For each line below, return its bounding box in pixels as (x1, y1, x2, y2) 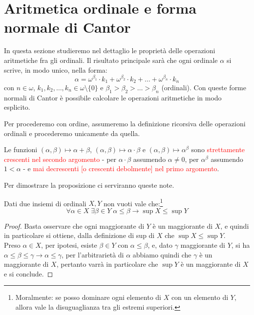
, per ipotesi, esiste (41, 239, 97, 250)
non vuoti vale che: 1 (104, 197, 163, 208)
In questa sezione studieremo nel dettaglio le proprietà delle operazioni (4, 45, 215, 56)
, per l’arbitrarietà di (62, 249, 124, 259)
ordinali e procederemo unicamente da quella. (4, 128, 140, 138)
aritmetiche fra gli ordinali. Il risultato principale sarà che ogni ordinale (4, 55, 218, 65)
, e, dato (148, 239, 172, 250)
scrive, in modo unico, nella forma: (4, 64, 107, 75)
